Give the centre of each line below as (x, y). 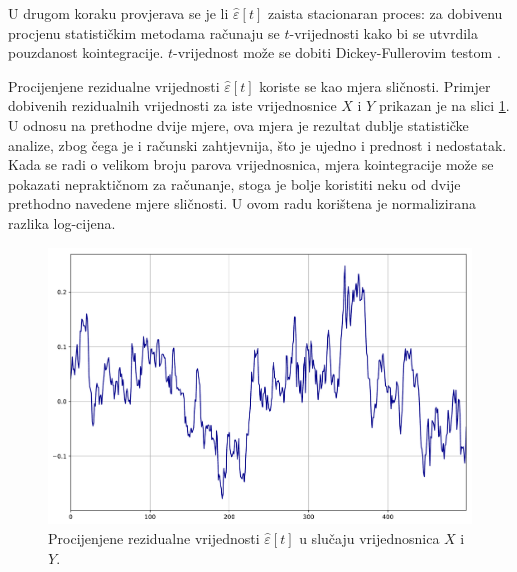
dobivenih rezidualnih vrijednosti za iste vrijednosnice (172, 105)
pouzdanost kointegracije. (86, 52)
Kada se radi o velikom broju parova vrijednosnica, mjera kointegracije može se (251, 164)
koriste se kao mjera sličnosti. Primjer (375, 85)
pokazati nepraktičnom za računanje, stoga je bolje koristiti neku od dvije (234, 183)
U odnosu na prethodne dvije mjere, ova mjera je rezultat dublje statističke (238, 124)
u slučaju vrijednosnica (369, 537)
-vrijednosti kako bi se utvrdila (383, 32)
